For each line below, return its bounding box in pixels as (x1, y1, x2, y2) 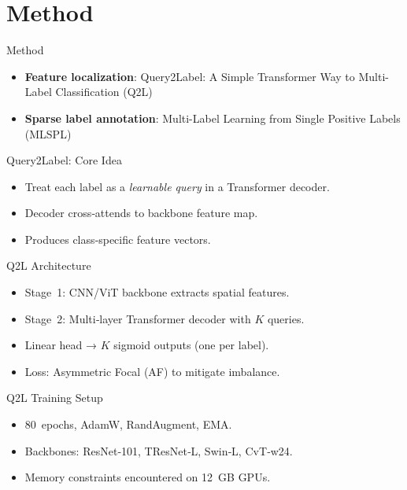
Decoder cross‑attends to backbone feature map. (24, 204, 258, 221)
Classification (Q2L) (55, 83, 153, 100)
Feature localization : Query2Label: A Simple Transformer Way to (24, 68, 355, 84)
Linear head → (24, 337, 98, 353)
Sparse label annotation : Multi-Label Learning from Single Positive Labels (24, 109, 401, 126)
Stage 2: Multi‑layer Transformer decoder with (24, 310, 251, 326)
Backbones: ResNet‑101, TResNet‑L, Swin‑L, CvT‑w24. (24, 442, 293, 459)
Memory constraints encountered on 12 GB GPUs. (24, 469, 271, 485)
